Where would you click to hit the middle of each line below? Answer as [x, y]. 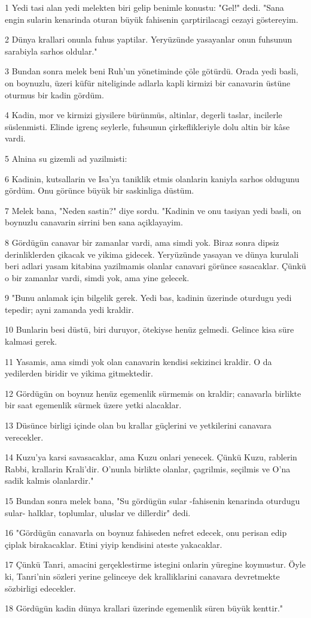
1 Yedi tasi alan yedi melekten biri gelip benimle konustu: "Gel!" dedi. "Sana [144, 7]
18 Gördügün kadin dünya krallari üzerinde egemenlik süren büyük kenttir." [144, 608]
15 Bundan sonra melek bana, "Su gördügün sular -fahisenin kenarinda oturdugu [153, 501]
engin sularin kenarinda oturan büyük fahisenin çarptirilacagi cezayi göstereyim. [152, 19]
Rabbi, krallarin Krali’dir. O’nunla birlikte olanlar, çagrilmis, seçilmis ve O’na [148, 468]
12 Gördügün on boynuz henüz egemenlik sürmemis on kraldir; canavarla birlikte [153, 393]
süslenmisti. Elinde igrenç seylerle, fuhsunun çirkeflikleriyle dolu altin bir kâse [147, 126]
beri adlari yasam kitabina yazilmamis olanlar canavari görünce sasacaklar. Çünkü [155, 266]
